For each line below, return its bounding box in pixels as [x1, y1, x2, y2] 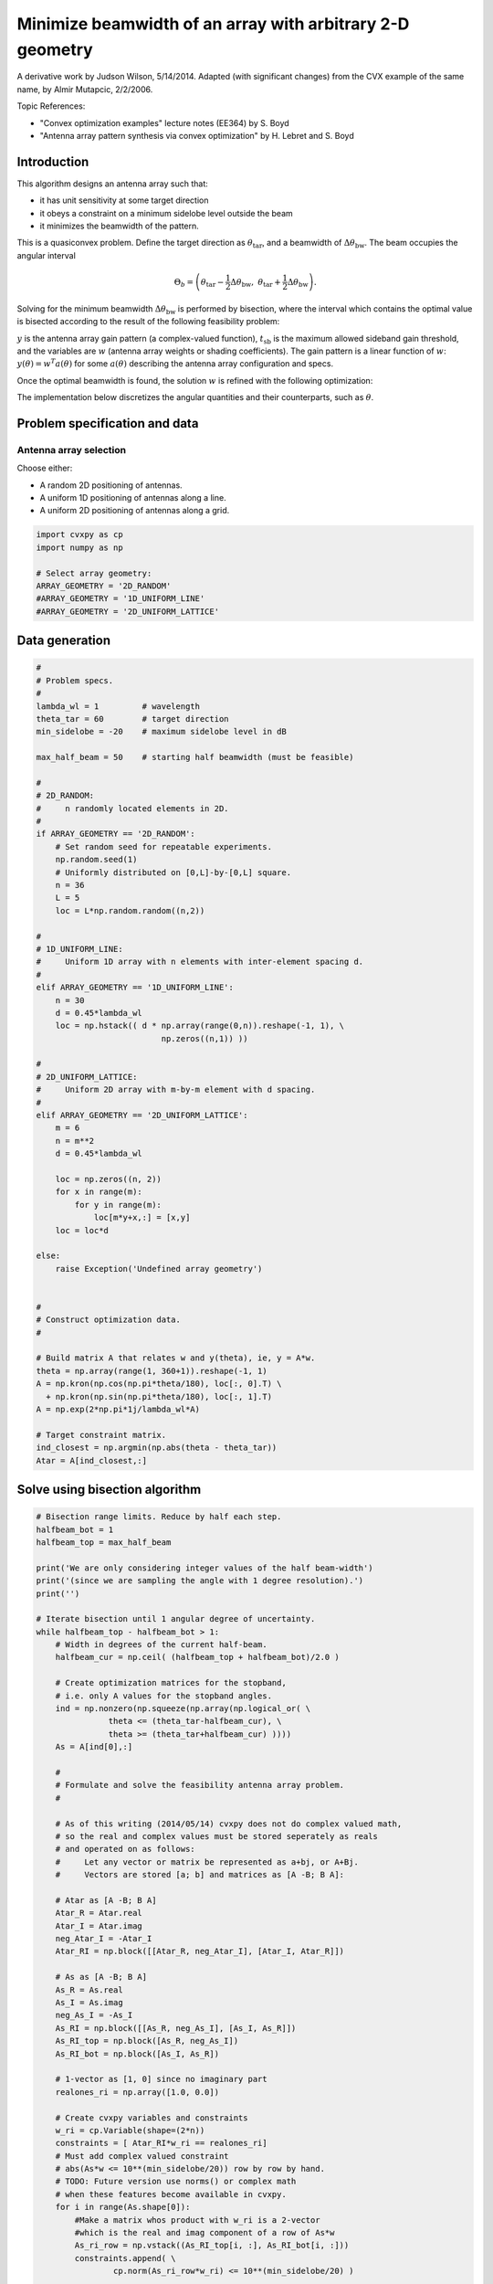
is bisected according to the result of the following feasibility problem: [16, 316, 280, 327]
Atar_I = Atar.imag [55, 1920, 143, 1931]
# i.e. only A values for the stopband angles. [55, 1690, 273, 1701]
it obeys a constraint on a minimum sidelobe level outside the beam [39, 207, 294, 218]
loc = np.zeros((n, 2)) [55, 1174, 162, 1184]
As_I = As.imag [55, 1997, 123, 2007]
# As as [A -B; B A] [55, 1972, 148, 1983]
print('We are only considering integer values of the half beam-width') [36, 1562, 373, 1573]
